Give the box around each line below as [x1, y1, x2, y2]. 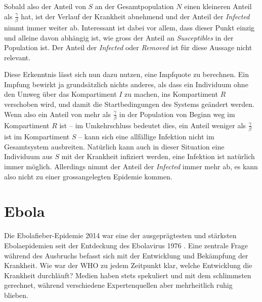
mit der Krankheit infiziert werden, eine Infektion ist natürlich [61, 151, 255, 162]
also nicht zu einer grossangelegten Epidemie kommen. [4, 171, 172, 181]
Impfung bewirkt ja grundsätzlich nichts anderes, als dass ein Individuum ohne [4, 79, 248, 89]
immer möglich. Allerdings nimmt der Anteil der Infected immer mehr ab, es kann [4, 161, 258, 172]
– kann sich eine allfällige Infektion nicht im [78, 131, 214, 142]
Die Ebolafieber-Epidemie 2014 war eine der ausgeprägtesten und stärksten [4, 230, 237, 241]
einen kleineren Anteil [184, 1, 252, 11]
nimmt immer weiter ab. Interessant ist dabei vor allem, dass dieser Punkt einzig [4, 22, 255, 32]
